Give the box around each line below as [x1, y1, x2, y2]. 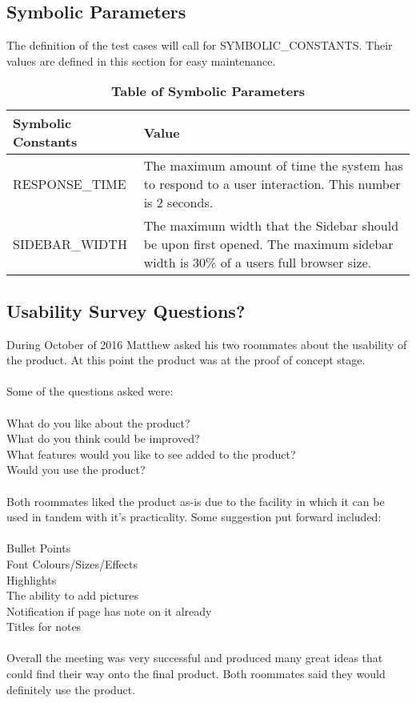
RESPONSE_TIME [13, 175, 126, 194]
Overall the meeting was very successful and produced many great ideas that [6, 649, 383, 666]
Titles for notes [6, 618, 82, 635]
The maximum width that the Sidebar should [143, 216, 399, 235]
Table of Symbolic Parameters [111, 82, 305, 101]
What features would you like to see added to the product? [6, 445, 296, 462]
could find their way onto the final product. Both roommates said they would [6, 665, 386, 682]
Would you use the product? [6, 461, 146, 478]
